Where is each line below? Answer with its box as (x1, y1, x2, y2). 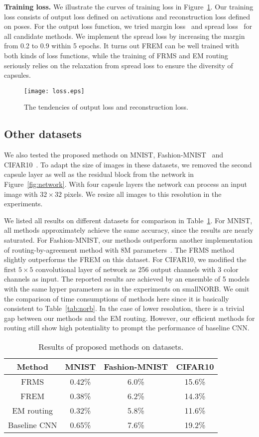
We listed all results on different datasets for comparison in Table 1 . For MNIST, (4, 215, 253, 225)
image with (4, 188, 38, 199)
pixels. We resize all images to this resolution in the (64, 188, 222, 199)
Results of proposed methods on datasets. (38, 340, 184, 352)
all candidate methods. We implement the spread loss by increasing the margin (4, 30, 245, 41)
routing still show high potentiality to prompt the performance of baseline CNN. (4, 322, 250, 333)
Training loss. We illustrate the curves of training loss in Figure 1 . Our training (4, 1, 254, 11)
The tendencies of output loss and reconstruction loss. (24, 102, 188, 112)
